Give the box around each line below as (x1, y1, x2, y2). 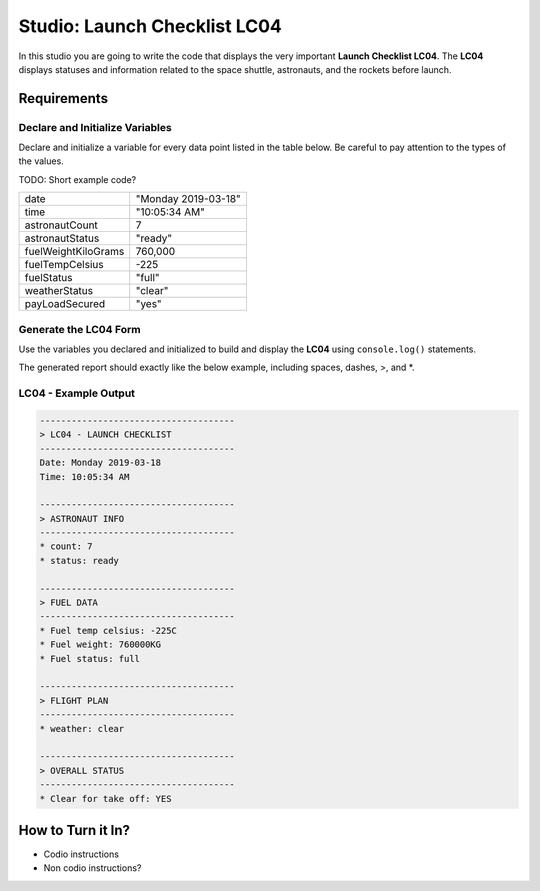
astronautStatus (24, 231, 100, 245)
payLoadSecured (24, 297, 106, 311)
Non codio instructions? (43, 862, 142, 874)
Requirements (18, 90, 109, 107)
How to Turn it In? (18, 821, 130, 839)
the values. (18, 155, 64, 167)
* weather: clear (39, 723, 125, 734)
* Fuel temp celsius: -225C (39, 625, 177, 636)
